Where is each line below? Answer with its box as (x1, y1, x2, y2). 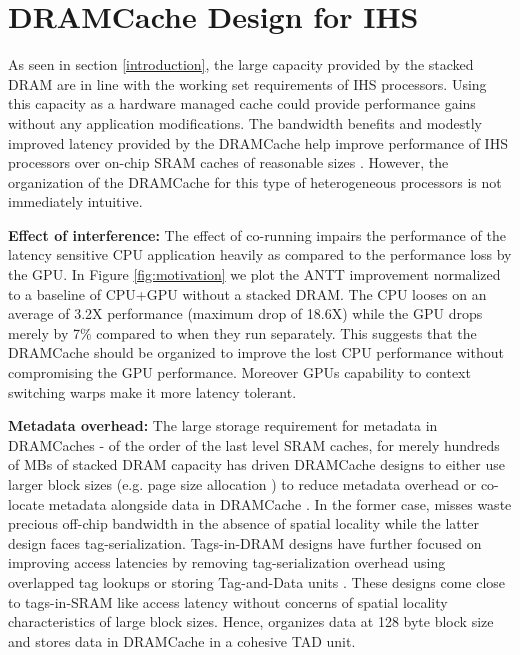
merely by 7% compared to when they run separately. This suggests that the (8, 322, 477, 343)
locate (8, 493, 45, 514)
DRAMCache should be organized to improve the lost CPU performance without (8, 342, 504, 363)
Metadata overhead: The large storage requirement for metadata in (8, 415, 438, 436)
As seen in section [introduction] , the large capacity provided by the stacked (8, 54, 474, 75)
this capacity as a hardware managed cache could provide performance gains (8, 93, 476, 114)
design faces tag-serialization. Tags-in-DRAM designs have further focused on (8, 532, 482, 553)
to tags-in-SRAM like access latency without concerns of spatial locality (8, 591, 448, 612)
